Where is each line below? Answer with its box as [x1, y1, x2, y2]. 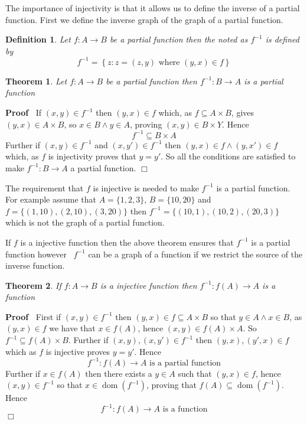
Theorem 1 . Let [5, 74, 67, 87]
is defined [265, 33, 299, 45]
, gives [231, 106, 254, 119]
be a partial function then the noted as [109, 33, 248, 45]
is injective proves [45, 345, 110, 357]
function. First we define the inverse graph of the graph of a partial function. [5, 13, 283, 25]
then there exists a [85, 367, 152, 379]
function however [5, 247, 67, 260]
